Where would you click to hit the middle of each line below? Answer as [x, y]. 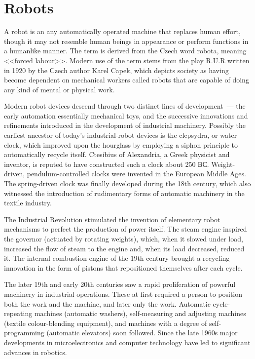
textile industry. [28, 203]
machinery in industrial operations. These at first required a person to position [123, 294]
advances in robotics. [36, 352]
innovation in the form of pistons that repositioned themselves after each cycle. [123, 267]
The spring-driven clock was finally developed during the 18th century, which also [127, 183]
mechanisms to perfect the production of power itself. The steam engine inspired [126, 229]
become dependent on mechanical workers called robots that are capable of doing [127, 80]
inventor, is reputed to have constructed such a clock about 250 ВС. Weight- [120, 164]
